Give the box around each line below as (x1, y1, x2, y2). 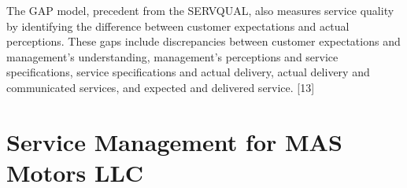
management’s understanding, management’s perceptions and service (6, 48, 339, 65)
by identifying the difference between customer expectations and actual (6, 17, 350, 34)
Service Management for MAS (6, 125, 342, 157)
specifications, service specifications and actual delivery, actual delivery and (6, 64, 370, 80)
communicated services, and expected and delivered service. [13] (6, 79, 315, 95)
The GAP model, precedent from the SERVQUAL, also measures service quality (6, 2, 394, 18)
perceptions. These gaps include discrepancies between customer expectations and (6, 33, 401, 50)
